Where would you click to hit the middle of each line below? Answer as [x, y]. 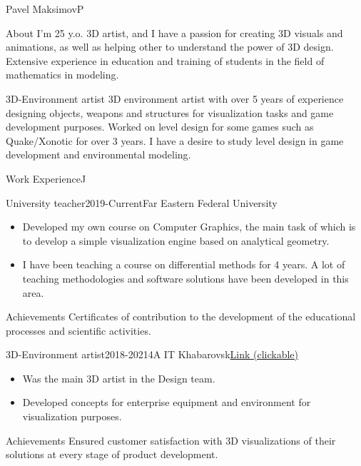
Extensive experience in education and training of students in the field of [165, 60]
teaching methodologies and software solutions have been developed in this [185, 278]
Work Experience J [46, 178]
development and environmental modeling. [98, 155]
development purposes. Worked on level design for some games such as [160, 127]
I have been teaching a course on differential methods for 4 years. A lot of [184, 264]
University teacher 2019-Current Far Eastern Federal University [142, 202]
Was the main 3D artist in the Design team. [119, 378]
